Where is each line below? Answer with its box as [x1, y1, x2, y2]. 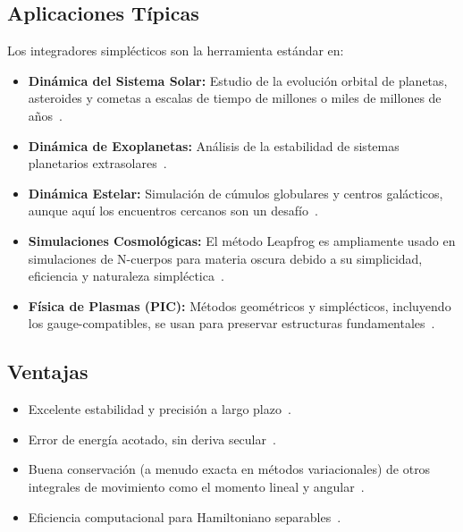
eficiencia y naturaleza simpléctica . [28, 266, 224, 285]
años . [28, 106, 63, 124]
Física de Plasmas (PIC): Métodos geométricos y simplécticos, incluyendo [28, 296, 451, 315]
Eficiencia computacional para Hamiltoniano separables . [28, 507, 341, 526]
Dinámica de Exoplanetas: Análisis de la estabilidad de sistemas [28, 136, 400, 155]
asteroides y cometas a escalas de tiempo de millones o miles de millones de [28, 89, 442, 107]
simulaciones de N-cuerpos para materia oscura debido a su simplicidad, [28, 249, 423, 267]
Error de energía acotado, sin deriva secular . [28, 429, 276, 448]
